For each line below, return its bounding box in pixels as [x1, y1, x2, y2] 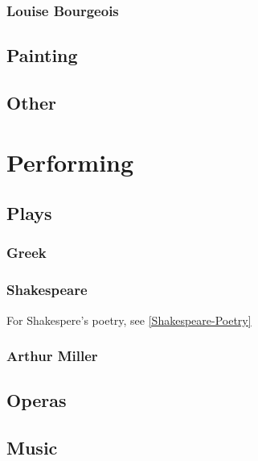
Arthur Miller [6, 346, 98, 366]
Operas [6, 388, 67, 413]
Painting [6, 43, 78, 68]
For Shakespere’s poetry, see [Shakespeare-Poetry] [6, 311, 252, 328]
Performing [6, 145, 134, 178]
